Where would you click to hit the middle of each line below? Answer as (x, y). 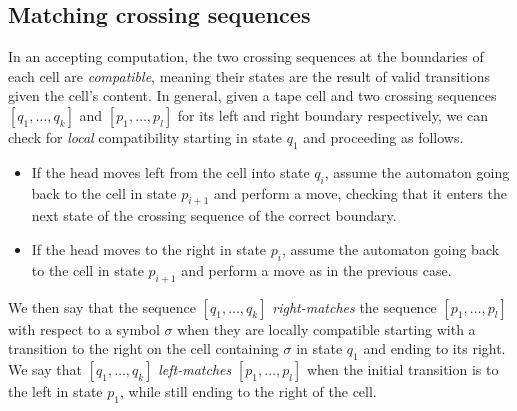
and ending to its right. (434, 348)
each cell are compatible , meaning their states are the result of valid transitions (249, 75)
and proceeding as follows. (383, 136)
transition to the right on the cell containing (143, 348)
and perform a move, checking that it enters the (361, 192)
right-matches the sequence (354, 306)
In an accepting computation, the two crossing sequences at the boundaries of (246, 56)
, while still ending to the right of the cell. (248, 390)
